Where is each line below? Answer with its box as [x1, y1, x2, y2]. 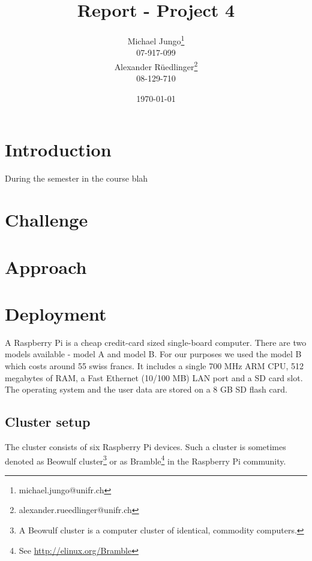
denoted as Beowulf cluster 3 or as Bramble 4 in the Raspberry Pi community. [5, 453, 286, 467]
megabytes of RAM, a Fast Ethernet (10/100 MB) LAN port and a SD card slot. [5, 371, 303, 384]
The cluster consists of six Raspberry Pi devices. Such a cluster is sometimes [5, 440, 286, 453]
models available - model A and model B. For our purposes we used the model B [5, 348, 302, 360]
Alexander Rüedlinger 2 [114, 58, 198, 73]
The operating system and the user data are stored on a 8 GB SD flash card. [5, 383, 287, 396]
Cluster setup [5, 412, 91, 431]
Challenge [5, 207, 88, 232]
